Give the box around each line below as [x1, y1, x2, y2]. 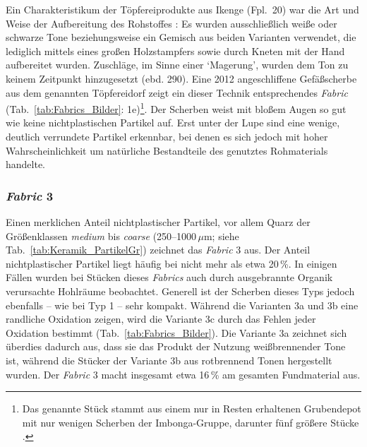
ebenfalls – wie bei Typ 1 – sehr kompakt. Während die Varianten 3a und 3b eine [6, 297, 359, 312]
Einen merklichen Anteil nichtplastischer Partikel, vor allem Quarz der [6, 215, 311, 229]
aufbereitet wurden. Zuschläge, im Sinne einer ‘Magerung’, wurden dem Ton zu [6, 57, 349, 72]
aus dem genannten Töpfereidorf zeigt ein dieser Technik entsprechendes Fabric [6, 85, 348, 100]
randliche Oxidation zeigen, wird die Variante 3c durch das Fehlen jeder [6, 311, 316, 326]
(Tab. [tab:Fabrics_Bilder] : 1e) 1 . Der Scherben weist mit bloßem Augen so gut [6, 100, 347, 116]
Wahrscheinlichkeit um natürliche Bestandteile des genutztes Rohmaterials [6, 143, 328, 157]
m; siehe [203, 228, 239, 243]
